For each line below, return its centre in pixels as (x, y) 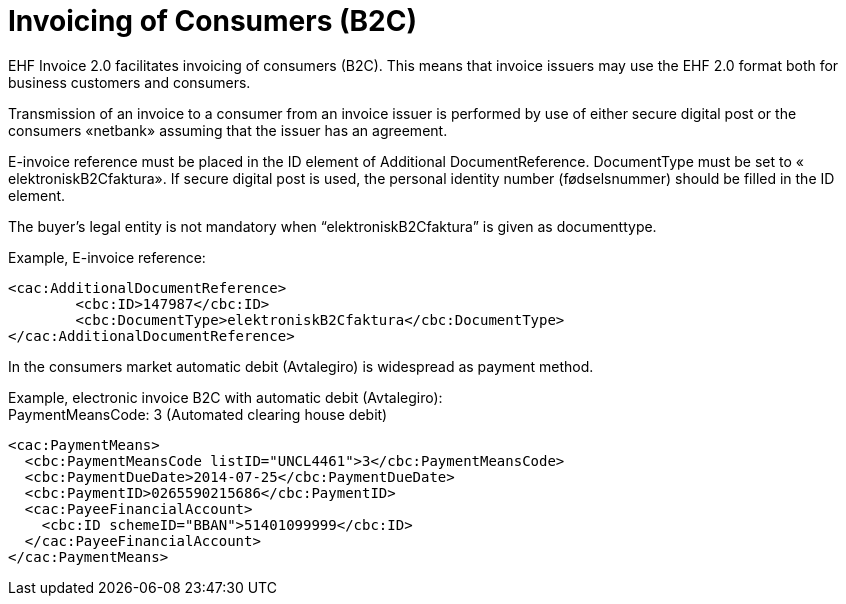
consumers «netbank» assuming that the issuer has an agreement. (228, 130)
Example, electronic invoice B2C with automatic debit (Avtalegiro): (225, 397)
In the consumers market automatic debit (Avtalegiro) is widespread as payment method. (301, 366)
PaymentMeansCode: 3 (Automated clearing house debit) (198, 414)
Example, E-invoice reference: (107, 257)
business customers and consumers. (129, 82)
